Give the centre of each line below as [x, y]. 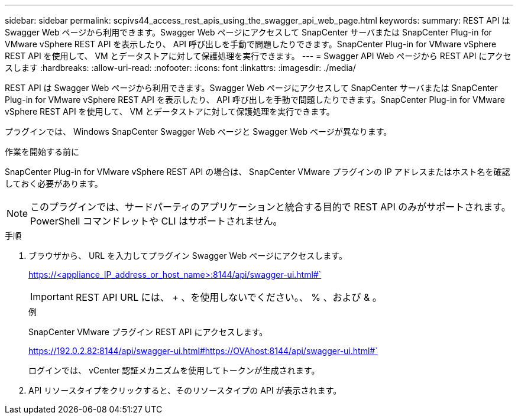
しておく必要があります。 [54, 183]
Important [52, 297]
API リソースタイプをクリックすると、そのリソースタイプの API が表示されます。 [185, 390]
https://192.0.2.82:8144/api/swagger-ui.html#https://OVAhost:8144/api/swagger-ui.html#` [203, 351]
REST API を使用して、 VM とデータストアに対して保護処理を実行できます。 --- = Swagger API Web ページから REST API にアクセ [258, 56]
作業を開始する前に [42, 152]
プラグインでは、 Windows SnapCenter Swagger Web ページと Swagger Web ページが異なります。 [198, 131]
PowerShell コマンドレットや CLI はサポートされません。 [156, 221]
